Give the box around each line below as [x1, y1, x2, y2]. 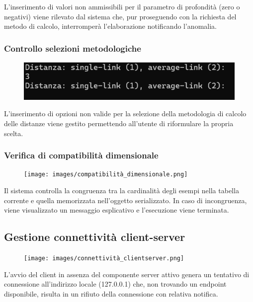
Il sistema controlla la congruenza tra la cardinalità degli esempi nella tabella [4, 185, 239, 196]
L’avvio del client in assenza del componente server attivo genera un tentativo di [4, 269, 250, 279]
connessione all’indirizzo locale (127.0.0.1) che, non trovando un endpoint [4, 279, 227, 289]
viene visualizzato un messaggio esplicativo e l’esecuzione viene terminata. [4, 205, 229, 215]
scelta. [4, 128, 23, 138]
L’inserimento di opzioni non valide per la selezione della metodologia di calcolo [4, 108, 247, 119]
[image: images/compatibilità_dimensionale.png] [24, 171, 188, 178]
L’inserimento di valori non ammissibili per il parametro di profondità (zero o [4, 1, 240, 11]
